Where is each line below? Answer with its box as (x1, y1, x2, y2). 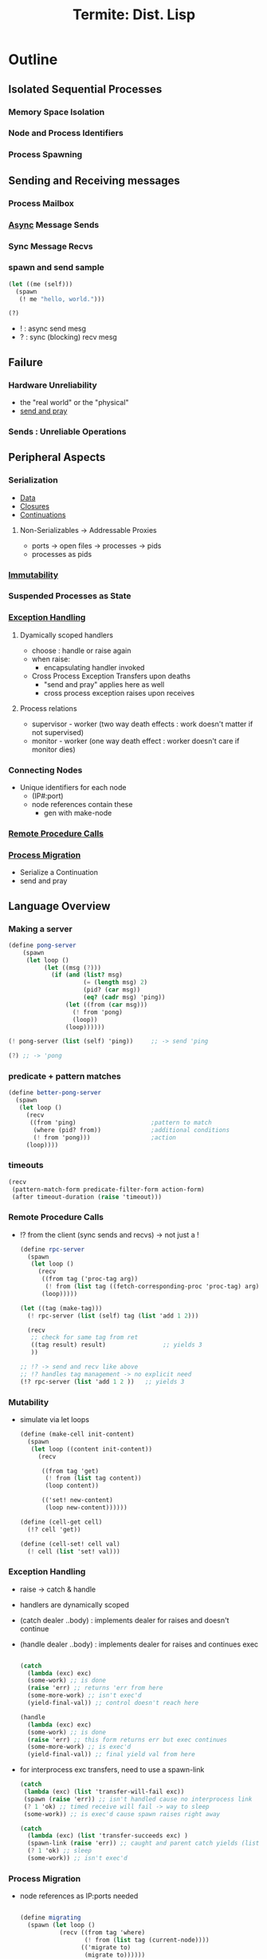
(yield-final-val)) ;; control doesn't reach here (27, 1699, 199, 1707)
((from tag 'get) (41, 1467, 100, 1475)
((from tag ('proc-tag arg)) (41, 1275, 139, 1283)
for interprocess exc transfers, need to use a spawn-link (19, 1765, 205, 1774)
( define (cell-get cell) (19, 1518, 103, 1526)
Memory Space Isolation (8, 106, 105, 117)
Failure (8, 356, 44, 369)
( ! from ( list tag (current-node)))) (84, 1936, 210, 1944)
